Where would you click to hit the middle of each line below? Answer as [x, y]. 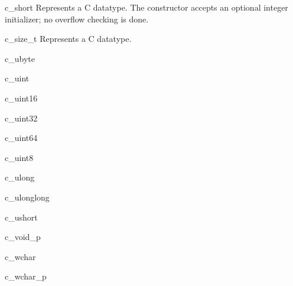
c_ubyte [20, 58]
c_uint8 [19, 157]
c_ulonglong [27, 197]
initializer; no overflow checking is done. [77, 19]
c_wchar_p [26, 276]
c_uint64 [21, 138]
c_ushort [21, 217]
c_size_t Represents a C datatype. [68, 39]
